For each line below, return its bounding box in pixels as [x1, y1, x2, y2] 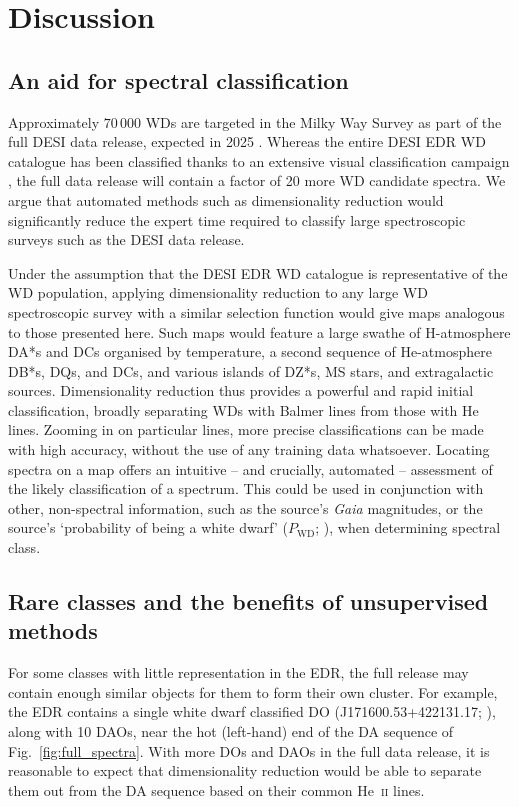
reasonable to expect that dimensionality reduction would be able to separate [8, 760, 482, 781]
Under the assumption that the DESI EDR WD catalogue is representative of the [8, 262, 508, 283]
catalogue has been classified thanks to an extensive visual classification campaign [8, 150, 510, 171]
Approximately [8, 111, 100, 132]
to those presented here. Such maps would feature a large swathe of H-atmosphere [8, 321, 511, 342]
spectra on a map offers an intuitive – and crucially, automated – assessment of [8, 458, 493, 479]
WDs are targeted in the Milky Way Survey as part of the [145, 111, 502, 132]
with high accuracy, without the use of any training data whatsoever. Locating [8, 439, 490, 460]
